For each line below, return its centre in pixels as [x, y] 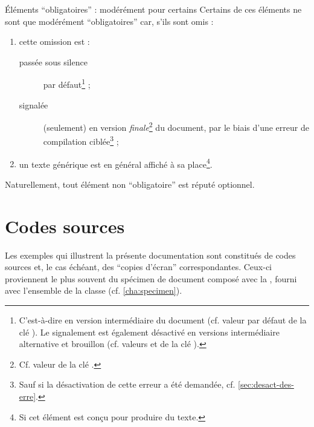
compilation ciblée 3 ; [81, 141]
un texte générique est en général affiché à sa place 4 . [116, 163]
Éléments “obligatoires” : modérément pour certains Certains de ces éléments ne [153, 9]
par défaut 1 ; [67, 84]
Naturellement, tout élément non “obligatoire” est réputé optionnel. [130, 184]
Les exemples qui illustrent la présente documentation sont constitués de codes [150, 255]
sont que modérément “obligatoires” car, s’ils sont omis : [109, 21]
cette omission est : [54, 41]
